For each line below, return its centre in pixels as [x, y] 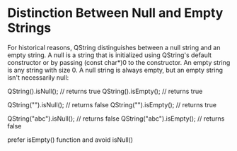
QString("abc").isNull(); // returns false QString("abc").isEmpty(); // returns [116, 119]
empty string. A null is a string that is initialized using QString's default [110, 55]
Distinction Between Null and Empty [115, 13]
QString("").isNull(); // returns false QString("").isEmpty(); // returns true [112, 104]
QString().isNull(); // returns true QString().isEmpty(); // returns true [105, 91]
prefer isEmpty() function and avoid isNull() [70, 140]
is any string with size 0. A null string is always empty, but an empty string [115, 70]
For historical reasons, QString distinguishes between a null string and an [114, 47]
